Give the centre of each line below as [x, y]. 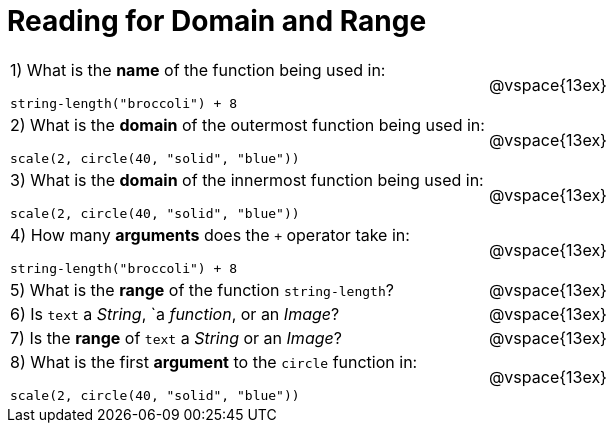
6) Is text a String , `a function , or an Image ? [175, 313]
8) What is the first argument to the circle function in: [214, 361]
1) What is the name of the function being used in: [198, 69]
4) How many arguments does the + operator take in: [210, 234]
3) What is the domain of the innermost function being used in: [247, 179]
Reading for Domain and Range [217, 21]
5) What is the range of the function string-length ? [202, 289]
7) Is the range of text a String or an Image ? [176, 337]
